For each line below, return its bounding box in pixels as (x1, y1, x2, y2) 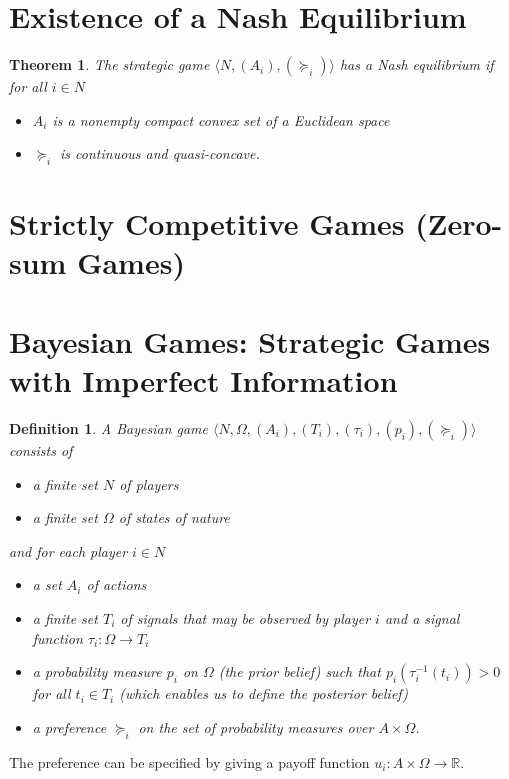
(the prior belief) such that (218, 661, 381, 682)
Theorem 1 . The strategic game (9, 54, 210, 75)
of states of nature (118, 507, 230, 528)
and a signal (384, 607, 460, 628)
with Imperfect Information (9, 360, 398, 401)
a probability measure (32, 661, 162, 682)
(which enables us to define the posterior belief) (119, 683, 409, 704)
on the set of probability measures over (138, 716, 374, 737)
